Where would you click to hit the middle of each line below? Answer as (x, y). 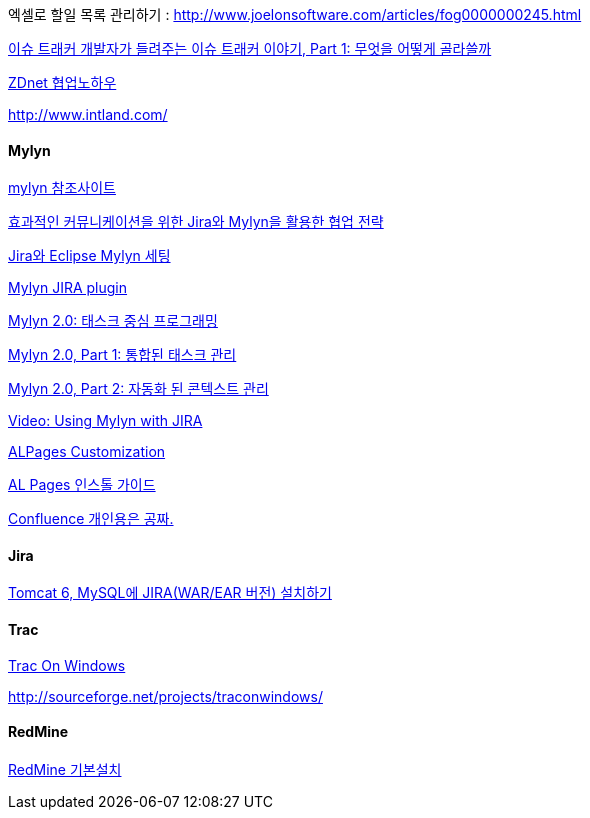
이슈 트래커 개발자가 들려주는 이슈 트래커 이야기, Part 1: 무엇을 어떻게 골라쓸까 (250, 48)
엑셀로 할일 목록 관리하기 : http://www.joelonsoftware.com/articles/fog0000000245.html (295, 14)
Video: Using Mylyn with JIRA (105, 421)
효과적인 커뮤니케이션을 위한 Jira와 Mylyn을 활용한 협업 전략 (196, 222)
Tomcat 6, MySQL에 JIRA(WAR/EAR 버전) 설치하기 (170, 593)
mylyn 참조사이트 (62, 188)
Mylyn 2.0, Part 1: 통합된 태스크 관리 (122, 355)
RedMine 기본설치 (65, 769)
